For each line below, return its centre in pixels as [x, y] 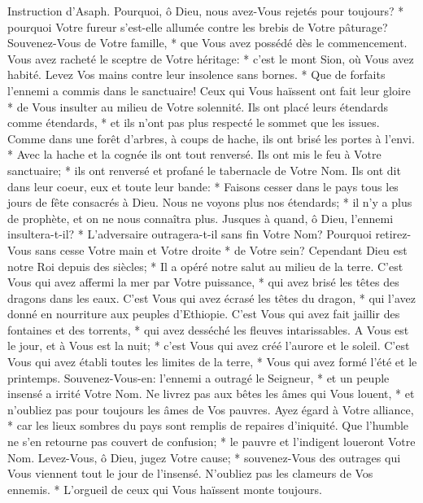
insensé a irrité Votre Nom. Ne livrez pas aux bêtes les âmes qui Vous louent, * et [211, 394]
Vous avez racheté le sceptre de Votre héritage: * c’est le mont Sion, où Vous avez [211, 58]
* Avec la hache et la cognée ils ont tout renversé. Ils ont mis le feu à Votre [194, 154]
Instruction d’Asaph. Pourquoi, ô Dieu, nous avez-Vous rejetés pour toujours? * [206, 11]
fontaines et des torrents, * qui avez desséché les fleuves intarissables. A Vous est [208, 329]
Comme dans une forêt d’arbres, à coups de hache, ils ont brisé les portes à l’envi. [211, 138]
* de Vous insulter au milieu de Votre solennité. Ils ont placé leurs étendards [198, 106]
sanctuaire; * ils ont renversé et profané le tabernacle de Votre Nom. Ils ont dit [204, 170]
